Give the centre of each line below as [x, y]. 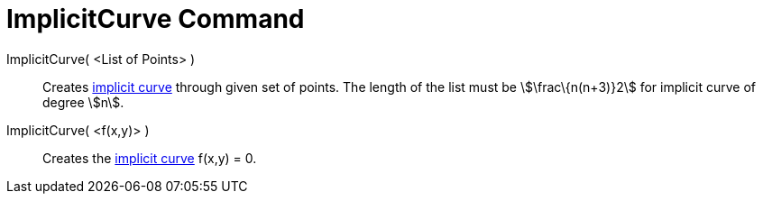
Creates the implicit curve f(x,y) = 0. [150, 158]
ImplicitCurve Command [156, 19]
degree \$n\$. [83, 102]
